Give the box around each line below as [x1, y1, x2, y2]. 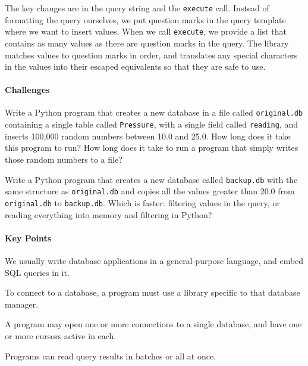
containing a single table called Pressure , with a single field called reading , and [5, 118, 298, 131]
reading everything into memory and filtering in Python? [5, 208, 212, 221]
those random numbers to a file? [5, 153, 122, 165]
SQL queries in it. [5, 266, 70, 278]
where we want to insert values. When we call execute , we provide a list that [5, 25, 287, 38]
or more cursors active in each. [5, 329, 117, 342]
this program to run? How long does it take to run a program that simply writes [5, 141, 298, 154]
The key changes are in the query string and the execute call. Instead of [5, 2, 269, 14]
